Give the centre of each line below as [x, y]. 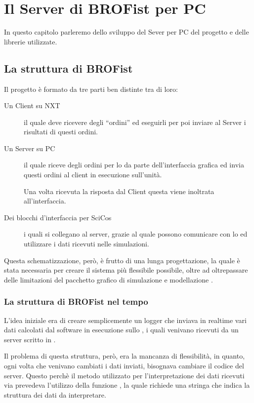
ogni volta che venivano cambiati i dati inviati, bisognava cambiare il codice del [124, 366]
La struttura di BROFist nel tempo [76, 302]
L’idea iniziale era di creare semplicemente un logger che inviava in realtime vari [125, 320]
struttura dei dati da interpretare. [55, 394]
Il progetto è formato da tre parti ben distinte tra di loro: [91, 89]
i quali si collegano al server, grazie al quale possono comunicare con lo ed [136, 234]
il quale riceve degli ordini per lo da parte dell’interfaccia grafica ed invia [134, 165]
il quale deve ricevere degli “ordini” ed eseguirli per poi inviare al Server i [135, 122]
